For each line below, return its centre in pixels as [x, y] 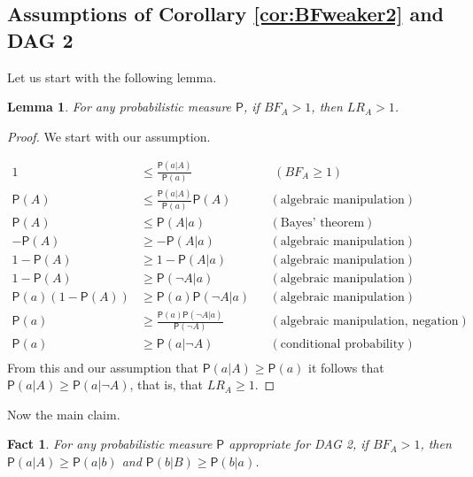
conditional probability [342, 344]
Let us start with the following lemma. [112, 77]
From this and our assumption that [103, 367]
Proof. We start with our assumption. [109, 136]
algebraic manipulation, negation [369, 322]
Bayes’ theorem [322, 223]
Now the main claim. [64, 414]
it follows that [346, 367]
